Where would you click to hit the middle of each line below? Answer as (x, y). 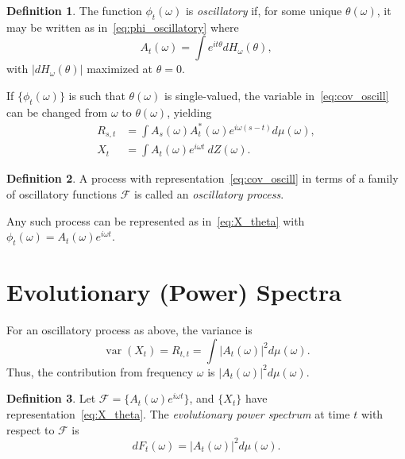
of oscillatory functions (62, 194)
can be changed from (57, 112)
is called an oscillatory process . (209, 194)
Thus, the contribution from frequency (100, 371)
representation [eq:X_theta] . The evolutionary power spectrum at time (178, 413)
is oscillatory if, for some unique (264, 10)
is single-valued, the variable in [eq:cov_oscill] (276, 95)
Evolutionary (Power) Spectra (174, 292)
